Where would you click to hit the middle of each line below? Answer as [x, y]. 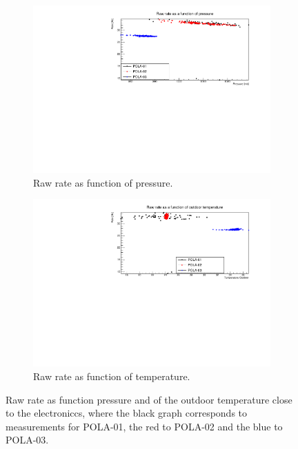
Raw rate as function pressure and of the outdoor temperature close [149, 399]
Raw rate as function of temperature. [112, 376]
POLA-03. [27, 440]
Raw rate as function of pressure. [103, 182]
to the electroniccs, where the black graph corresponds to [127, 413]
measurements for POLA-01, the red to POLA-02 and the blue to [144, 426]
